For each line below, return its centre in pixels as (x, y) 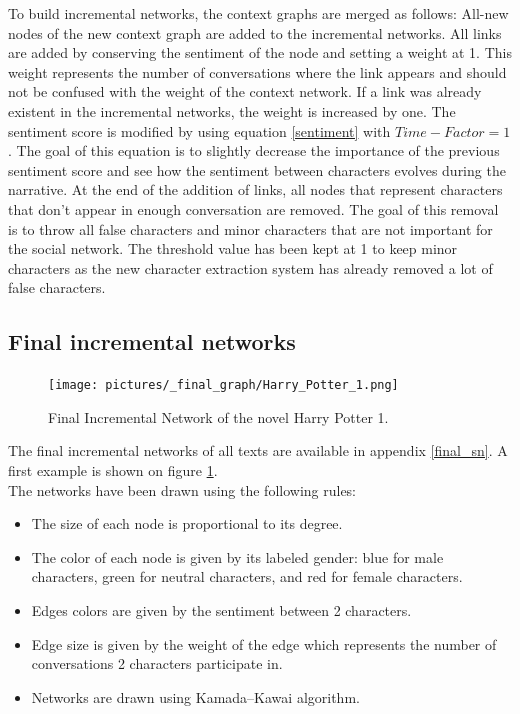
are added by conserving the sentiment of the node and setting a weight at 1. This (260, 52)
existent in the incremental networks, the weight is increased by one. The (232, 110)
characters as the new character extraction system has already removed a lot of (250, 267)
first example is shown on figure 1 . (113, 469)
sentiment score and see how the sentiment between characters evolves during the (257, 169)
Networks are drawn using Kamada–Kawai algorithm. (195, 696)
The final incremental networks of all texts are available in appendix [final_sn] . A (258, 450)
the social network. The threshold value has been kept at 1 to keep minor (233, 248)
